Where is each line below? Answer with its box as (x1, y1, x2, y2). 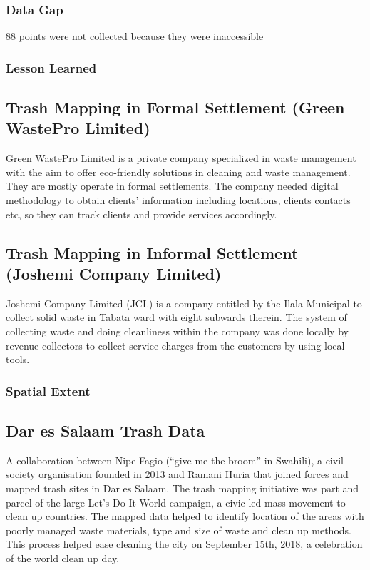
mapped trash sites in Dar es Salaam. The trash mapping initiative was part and (6, 481, 359, 496)
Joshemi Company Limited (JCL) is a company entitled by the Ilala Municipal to (6, 295, 362, 310)
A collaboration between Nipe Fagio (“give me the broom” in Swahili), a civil (6, 452, 344, 467)
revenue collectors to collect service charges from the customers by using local (6, 337, 345, 352)
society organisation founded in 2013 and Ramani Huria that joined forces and (6, 467, 349, 482)
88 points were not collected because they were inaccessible (6, 29, 264, 44)
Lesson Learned (6, 58, 97, 76)
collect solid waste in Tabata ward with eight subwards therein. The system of (6, 310, 347, 325)
